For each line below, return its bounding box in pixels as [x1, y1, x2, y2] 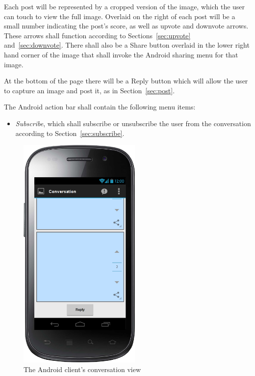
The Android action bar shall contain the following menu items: [4, 102, 196, 112]
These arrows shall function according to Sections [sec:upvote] [4, 30, 191, 40]
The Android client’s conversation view [24, 364, 141, 374]
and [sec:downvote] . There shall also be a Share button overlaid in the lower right [4, 40, 250, 50]
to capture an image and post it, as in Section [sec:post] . [4, 85, 175, 95]
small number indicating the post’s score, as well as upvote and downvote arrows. [4, 21, 249, 31]
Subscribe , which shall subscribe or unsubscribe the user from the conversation [15, 118, 251, 128]
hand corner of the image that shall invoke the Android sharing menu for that [4, 49, 238, 59]
